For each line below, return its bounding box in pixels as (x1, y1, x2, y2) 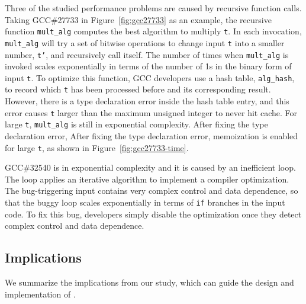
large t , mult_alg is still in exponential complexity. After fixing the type (5, 118, 268, 130)
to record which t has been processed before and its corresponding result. (5, 83, 271, 95)
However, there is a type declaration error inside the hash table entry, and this (5, 95, 289, 107)
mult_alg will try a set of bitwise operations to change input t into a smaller (5, 36, 285, 49)
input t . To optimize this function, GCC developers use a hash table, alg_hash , (5, 71, 295, 84)
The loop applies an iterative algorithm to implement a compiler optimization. (5, 172, 289, 185)
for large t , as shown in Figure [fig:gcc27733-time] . (5, 141, 189, 153)
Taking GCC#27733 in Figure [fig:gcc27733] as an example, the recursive (5, 13, 272, 25)
